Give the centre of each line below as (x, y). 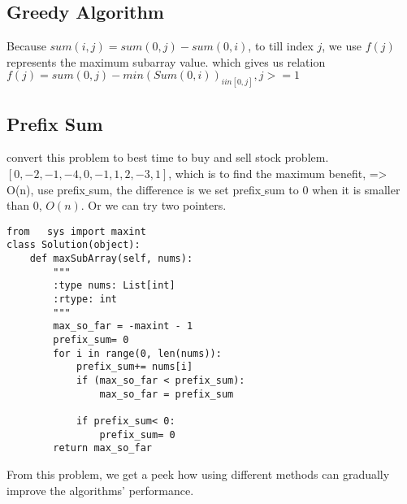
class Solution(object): (74, 245)
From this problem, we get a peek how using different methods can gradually (198, 474)
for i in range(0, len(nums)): (137, 353)
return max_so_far (102, 448)
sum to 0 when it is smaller (332, 189)
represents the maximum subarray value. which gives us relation (166, 61)
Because (26, 46)
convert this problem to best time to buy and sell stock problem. (168, 157)
